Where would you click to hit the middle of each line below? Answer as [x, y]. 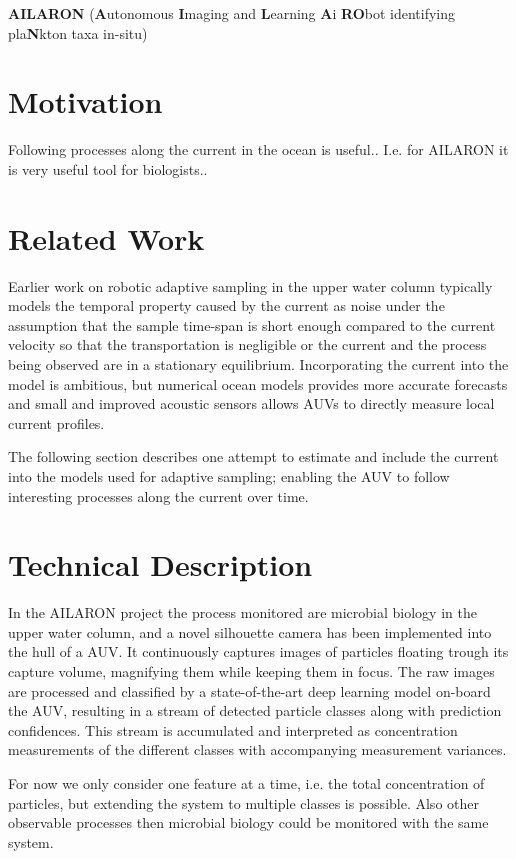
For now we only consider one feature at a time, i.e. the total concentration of [246, 783]
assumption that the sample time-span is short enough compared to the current [252, 324]
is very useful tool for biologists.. [108, 168]
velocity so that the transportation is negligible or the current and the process [247, 344]
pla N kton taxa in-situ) [78, 32]
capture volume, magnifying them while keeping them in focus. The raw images [251, 671]
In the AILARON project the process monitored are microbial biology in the [242, 612]
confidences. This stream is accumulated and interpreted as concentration [233, 729]
